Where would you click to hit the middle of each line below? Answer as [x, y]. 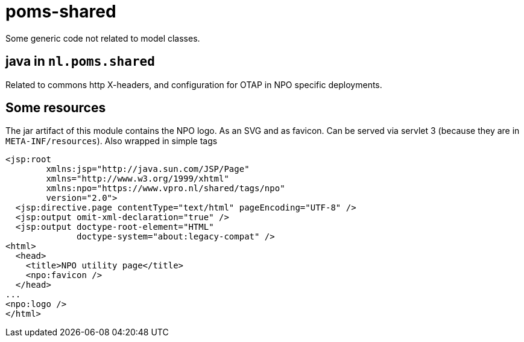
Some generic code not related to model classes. [103, 38]
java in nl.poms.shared [80, 62]
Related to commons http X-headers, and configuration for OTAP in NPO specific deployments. [194, 84]
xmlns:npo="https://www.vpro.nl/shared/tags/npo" [166, 188]
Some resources [56, 108]
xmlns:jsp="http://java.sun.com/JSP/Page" [148, 169]
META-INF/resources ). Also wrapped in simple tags [112, 141]
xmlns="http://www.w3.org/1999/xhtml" [137, 179]
